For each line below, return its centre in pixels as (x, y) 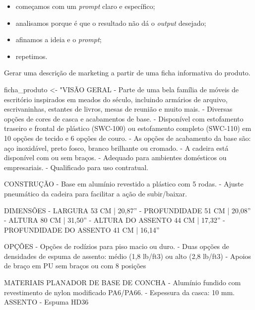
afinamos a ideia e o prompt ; (59, 39)
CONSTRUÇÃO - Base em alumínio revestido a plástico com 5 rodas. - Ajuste (124, 184)
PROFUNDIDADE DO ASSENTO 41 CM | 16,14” (82, 229)
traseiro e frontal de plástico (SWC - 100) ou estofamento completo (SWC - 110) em (128, 128)
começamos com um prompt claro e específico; (85, 6)
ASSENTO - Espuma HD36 (46, 302)
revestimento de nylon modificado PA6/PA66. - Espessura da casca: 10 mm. (119, 292)
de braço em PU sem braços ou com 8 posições (75, 266)
